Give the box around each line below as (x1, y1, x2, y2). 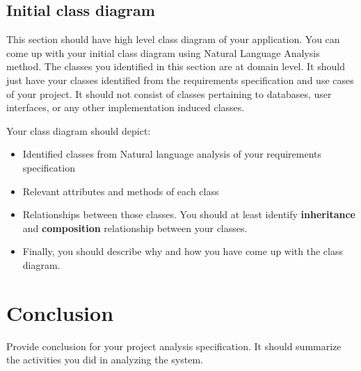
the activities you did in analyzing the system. (6, 352, 203, 367)
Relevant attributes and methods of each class (22, 183, 219, 198)
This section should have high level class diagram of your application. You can (6, 32, 340, 47)
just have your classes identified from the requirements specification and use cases (6, 72, 354, 87)
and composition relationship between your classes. (22, 220, 248, 235)
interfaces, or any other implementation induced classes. (6, 100, 245, 115)
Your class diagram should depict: (6, 123, 151, 138)
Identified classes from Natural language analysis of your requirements (22, 147, 322, 161)
